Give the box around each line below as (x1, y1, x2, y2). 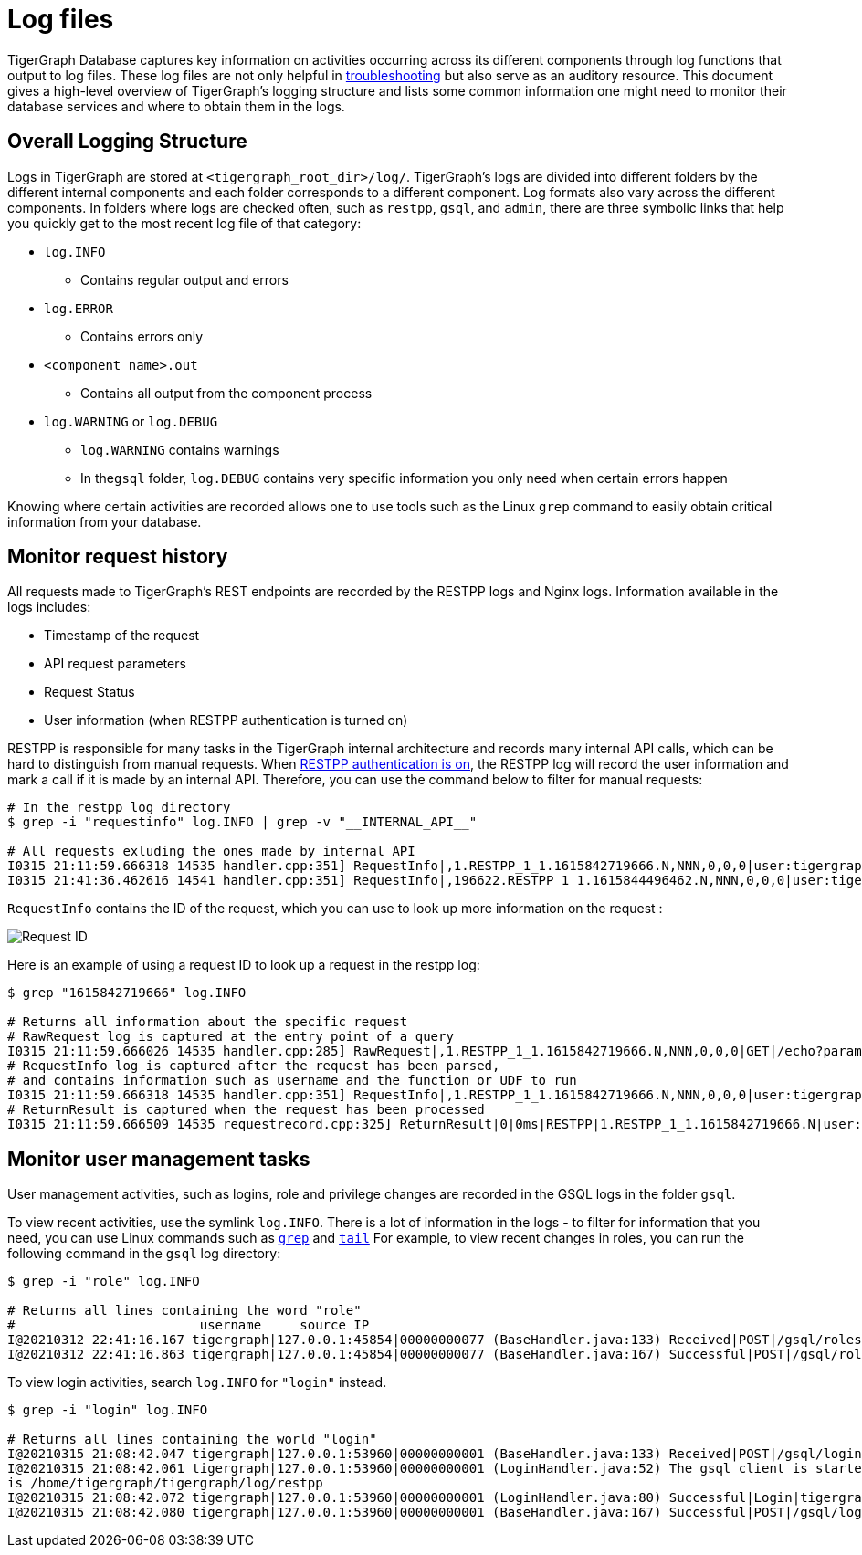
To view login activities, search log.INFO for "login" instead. (7, 1374, 387, 1391)
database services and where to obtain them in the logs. (7, 98, 345, 114)
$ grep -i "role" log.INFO (7, 1274, 200, 1289)
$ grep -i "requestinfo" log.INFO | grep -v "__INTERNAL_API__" (7, 814, 478, 830)
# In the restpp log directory (7, 800, 231, 815)
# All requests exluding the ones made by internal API (7, 844, 415, 859)
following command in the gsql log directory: (7, 1245, 281, 1262)
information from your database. (7, 513, 202, 530)
